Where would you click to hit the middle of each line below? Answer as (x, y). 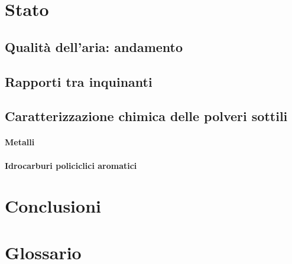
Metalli (20, 142)
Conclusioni (53, 206)
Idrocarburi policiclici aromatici (71, 165)
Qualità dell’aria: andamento (94, 46)
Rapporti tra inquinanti (79, 81)
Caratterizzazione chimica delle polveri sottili (146, 116)
